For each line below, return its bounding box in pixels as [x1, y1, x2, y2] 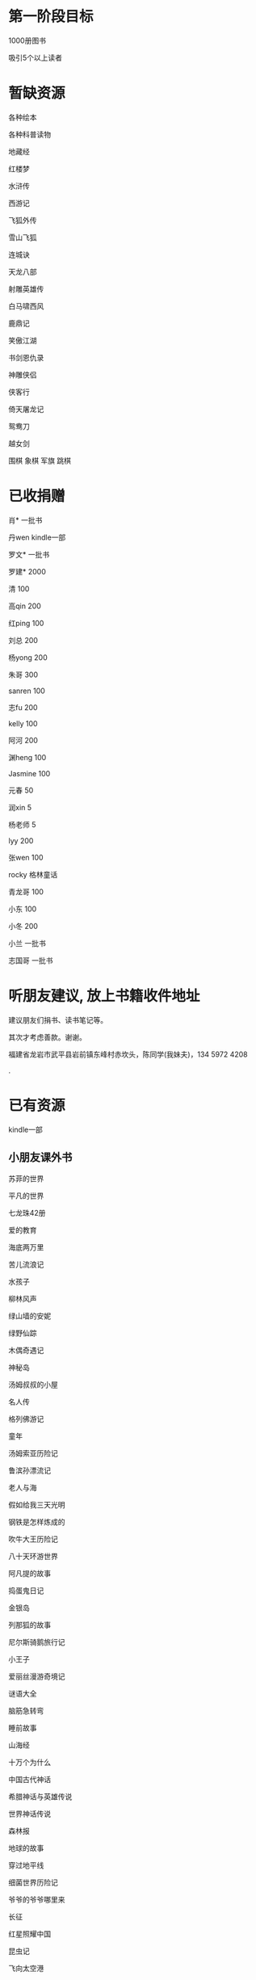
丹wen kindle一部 [8, 532, 66, 542]
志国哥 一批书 [8, 955, 53, 965]
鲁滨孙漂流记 [8, 1465, 51, 1475]
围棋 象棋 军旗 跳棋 [8, 456, 71, 465]
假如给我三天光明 [8, 1499, 65, 1509]
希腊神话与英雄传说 [8, 1791, 73, 1801]
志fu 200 [8, 702, 38, 712]
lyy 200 [8, 835, 34, 845]
